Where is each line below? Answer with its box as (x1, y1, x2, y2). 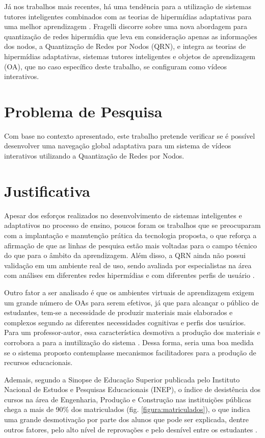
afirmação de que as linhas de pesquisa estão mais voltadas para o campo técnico (4, 240, 257, 250)
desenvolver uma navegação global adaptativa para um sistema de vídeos (4, 140, 231, 151)
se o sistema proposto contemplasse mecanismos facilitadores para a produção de (4, 347, 256, 357)
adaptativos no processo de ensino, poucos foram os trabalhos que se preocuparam (4, 220, 261, 230)
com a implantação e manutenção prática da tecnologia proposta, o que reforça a (4, 229, 257, 240)
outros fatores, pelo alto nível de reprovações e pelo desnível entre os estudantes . (4, 424, 257, 434)
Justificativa (4, 180, 90, 201)
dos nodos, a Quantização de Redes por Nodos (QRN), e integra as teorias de (4, 41, 246, 51)
